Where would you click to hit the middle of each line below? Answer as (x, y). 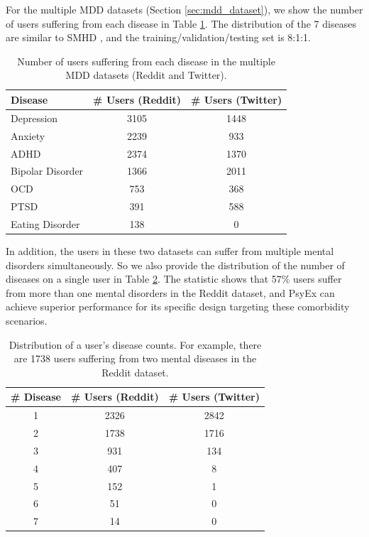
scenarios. (27, 320)
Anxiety (28, 135)
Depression (34, 118)
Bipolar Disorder (47, 171)
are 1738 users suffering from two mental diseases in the (135, 358)
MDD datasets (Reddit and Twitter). (146, 75)
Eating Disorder (45, 223)
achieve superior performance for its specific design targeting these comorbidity (178, 307)
